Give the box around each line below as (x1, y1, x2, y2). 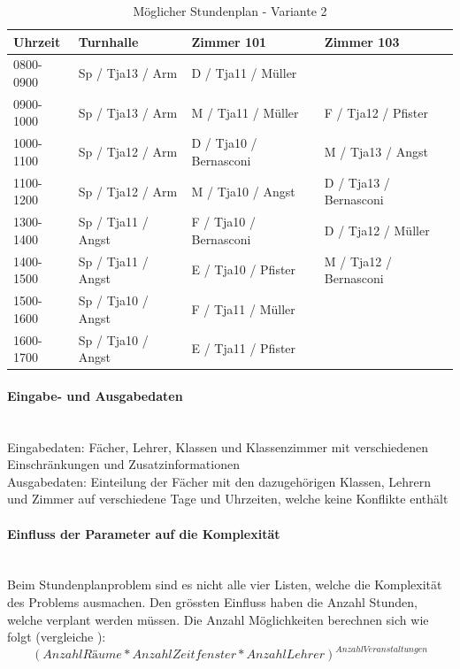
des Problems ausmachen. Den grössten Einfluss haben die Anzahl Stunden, (7, 592, 418, 611)
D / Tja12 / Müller (324, 220, 430, 239)
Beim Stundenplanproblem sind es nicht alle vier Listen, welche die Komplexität (7, 575, 442, 594)
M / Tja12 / (324, 251, 393, 270)
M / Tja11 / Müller (191, 103, 299, 121)
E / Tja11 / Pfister (191, 339, 296, 358)
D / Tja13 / (324, 173, 390, 191)
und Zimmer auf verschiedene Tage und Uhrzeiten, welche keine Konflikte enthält (7, 489, 448, 508)
